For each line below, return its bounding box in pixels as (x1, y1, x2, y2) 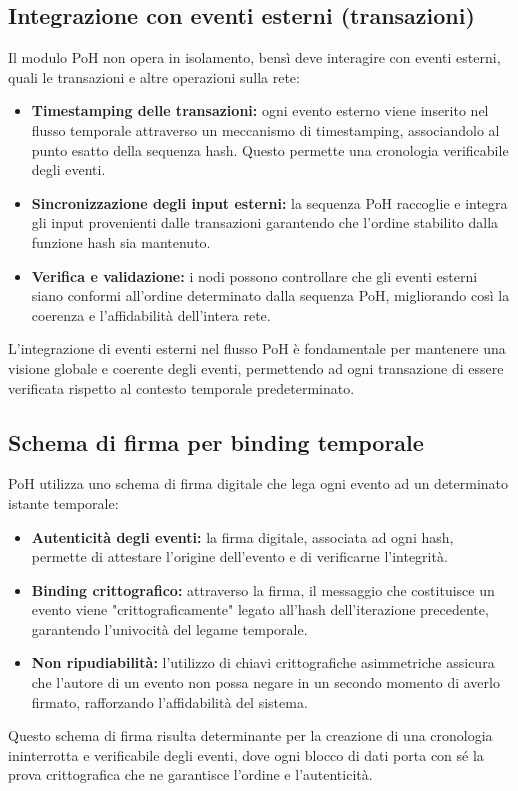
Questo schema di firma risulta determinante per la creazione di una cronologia (8, 725, 493, 746)
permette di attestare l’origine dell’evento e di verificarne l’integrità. (31, 546, 448, 567)
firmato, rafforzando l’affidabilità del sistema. (31, 691, 308, 712)
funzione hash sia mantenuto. (31, 231, 211, 252)
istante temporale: (8, 492, 119, 513)
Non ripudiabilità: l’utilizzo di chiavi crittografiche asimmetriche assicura (31, 652, 495, 673)
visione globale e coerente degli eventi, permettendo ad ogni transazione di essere (8, 357, 504, 378)
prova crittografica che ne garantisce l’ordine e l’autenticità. (8, 764, 373, 785)
